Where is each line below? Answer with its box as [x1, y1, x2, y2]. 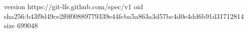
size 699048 [4, 20, 38, 31]
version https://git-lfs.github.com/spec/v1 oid [4, 1, 143, 11]
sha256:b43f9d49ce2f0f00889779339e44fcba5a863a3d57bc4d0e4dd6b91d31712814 [4, 11, 244, 21]
